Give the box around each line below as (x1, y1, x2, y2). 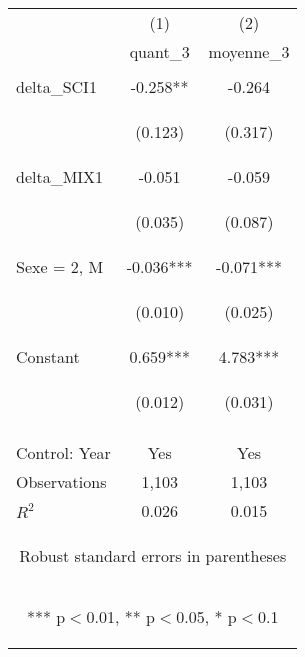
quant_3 (129, 40, 190, 63)
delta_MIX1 (16, 165, 104, 188)
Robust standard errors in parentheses (19, 544, 287, 567)
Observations (16, 470, 107, 493)
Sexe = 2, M (16, 255, 104, 278)
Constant (16, 345, 80, 368)
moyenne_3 (208, 40, 290, 63)
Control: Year (16, 441, 111, 464)
